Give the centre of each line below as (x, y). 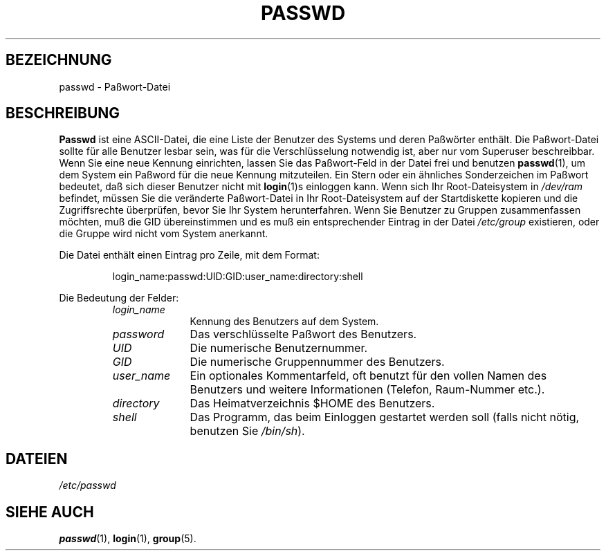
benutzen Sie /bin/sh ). (247, 431)
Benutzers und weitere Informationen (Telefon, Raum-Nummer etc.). (367, 390)
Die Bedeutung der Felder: (119, 298)
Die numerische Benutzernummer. (279, 348)
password (138, 334)
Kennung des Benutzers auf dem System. (284, 322)
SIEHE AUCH (50, 512)
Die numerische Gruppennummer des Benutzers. (317, 362)
